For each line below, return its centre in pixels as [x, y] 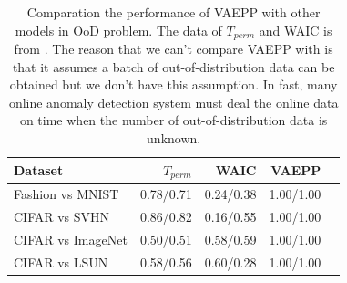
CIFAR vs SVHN [62, 217]
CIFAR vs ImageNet [71, 239]
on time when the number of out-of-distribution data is [173, 120]
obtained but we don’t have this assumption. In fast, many [173, 84]
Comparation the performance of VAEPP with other [173, 12]
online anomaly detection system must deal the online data [173, 102]
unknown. [174, 138]
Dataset [39, 170]
